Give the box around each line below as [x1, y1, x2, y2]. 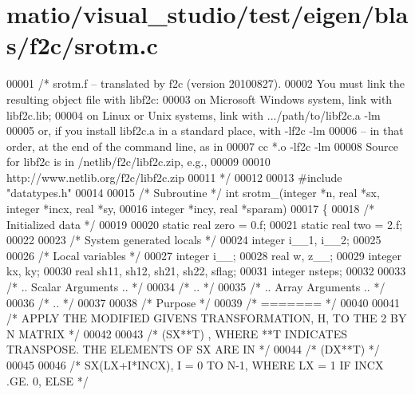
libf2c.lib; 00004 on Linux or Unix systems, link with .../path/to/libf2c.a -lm [6, 106, 381, 123]
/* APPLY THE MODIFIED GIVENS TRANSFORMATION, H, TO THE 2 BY [6, 310, 407, 326]
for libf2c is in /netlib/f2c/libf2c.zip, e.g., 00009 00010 [6, 153, 271, 170]
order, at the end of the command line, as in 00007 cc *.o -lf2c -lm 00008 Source [6, 137, 398, 154]
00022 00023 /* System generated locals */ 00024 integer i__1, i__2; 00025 [6, 231, 381, 248]
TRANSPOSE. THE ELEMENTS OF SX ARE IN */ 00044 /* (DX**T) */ [6, 341, 380, 357]
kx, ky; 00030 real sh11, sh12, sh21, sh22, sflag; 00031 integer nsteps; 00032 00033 [6, 263, 406, 279]
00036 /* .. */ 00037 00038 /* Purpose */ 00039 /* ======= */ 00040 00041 [6, 294, 401, 310]
